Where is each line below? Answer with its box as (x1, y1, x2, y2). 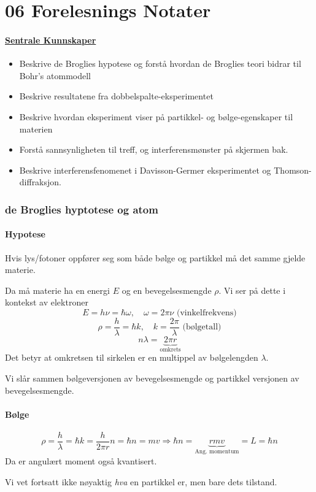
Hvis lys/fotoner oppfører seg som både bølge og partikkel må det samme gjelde (5, 251, 306, 264)
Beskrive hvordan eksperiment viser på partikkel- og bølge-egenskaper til (19, 110, 293, 123)
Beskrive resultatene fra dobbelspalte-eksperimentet (19, 90, 214, 102)
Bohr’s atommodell (19, 69, 91, 82)
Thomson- (274, 163, 312, 176)
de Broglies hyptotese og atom (5, 201, 158, 217)
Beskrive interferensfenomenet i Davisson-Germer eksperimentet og (19, 163, 271, 176)
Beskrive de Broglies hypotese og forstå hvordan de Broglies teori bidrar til (19, 57, 301, 70)
